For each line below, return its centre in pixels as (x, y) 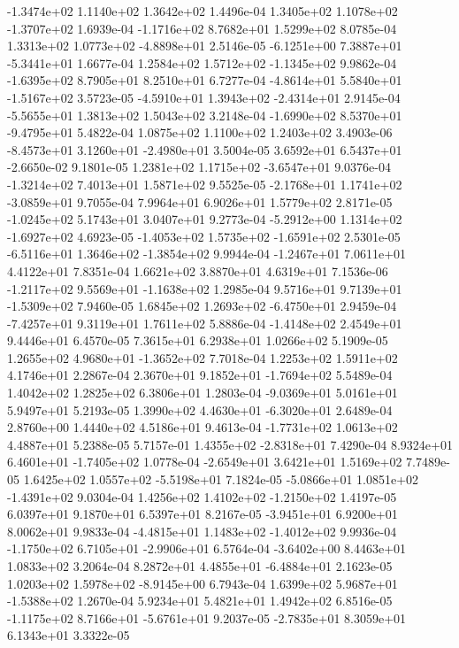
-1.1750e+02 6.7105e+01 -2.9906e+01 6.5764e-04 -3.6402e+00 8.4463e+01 (207, 548)
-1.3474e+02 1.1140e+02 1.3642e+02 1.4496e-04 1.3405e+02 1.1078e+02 (203, 11)
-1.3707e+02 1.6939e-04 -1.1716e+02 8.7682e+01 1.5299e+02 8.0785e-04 (202, 28)
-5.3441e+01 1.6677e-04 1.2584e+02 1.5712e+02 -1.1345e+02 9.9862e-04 (202, 62)
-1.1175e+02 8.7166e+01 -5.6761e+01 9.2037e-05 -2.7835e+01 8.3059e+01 (207, 617)
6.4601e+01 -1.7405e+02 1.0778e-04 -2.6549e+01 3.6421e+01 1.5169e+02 (205, 462)
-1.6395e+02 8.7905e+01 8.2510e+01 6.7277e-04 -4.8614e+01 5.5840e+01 (205, 80)
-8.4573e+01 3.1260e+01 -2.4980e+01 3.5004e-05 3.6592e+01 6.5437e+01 (205, 149)
